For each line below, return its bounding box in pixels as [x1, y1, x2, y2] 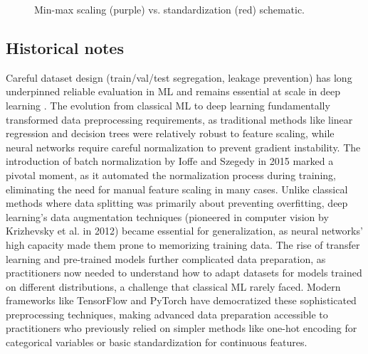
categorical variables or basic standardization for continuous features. [6, 335, 307, 350]
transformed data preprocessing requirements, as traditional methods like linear [6, 112, 353, 127]
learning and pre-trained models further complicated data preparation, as [6, 251, 326, 266]
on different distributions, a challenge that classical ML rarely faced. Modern [6, 279, 341, 294]
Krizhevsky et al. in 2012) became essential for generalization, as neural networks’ [6, 223, 363, 238]
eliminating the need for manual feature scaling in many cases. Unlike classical [6, 181, 348, 196]
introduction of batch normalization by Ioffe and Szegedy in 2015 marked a [6, 154, 334, 168]
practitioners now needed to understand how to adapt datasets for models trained [6, 265, 362, 280]
